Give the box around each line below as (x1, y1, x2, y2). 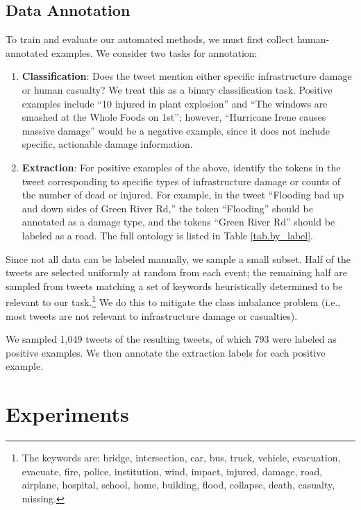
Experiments (6, 400, 129, 428)
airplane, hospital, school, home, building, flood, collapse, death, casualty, (22, 477, 335, 492)
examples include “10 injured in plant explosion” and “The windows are (22, 96, 328, 110)
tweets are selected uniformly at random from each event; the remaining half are (6, 265, 347, 280)
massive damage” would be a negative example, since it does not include (22, 123, 330, 137)
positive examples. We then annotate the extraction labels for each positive (6, 345, 326, 359)
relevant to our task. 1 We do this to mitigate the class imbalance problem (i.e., (6, 293, 341, 309)
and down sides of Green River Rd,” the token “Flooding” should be (22, 201, 313, 215)
